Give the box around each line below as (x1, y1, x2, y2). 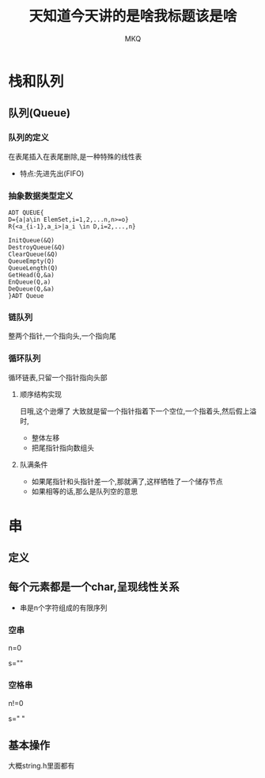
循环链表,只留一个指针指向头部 (8, 372, 108, 382)
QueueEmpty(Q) (8, 257, 55, 265)
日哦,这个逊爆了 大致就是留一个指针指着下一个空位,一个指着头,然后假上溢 (19, 406, 257, 416)
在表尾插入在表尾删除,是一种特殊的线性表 (8, 151, 142, 161)
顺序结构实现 (19, 389, 62, 399)
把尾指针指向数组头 (31, 443, 95, 452)
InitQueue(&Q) (8, 236, 55, 244)
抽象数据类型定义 (8, 190, 74, 201)
